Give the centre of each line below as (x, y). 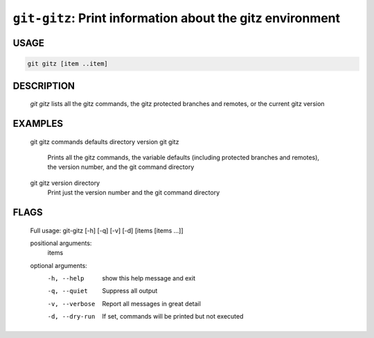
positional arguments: (61, 243)
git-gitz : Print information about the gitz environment (177, 18)
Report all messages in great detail (151, 303)
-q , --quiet (68, 291)
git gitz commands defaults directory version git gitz (105, 141)
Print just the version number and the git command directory (134, 193)
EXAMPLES (38, 124)
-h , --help (66, 278)
